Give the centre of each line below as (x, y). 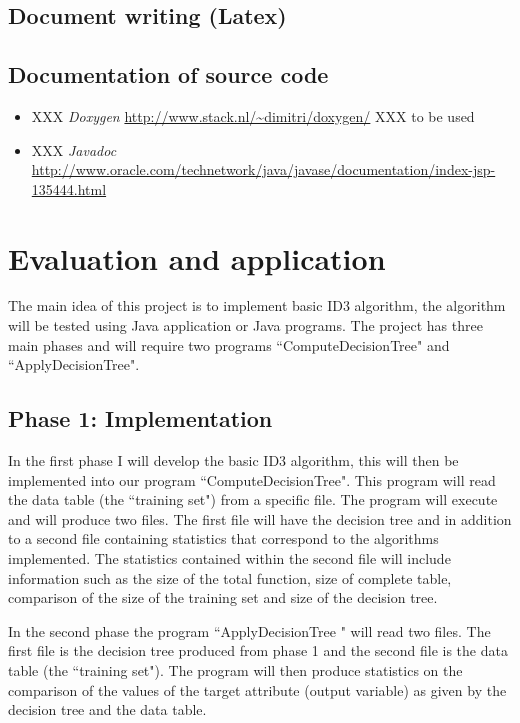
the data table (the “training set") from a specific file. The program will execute (253, 499)
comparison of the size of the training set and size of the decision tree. (223, 597)
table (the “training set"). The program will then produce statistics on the (235, 670)
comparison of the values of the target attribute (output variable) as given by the (257, 689)
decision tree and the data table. (107, 709)
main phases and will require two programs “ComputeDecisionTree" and (229, 344)
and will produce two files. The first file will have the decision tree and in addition (260, 518)
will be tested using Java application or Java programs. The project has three (245, 325)
